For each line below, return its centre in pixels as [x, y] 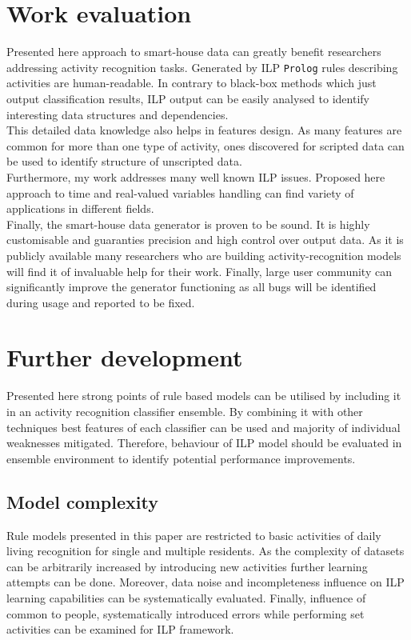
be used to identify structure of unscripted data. [124, 161]
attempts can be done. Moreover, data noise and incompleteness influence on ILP [205, 582]
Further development [125, 357]
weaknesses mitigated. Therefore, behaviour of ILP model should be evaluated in [204, 443]
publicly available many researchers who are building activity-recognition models [204, 255]
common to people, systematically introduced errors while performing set [186, 613]
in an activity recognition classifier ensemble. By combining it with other [185, 411]
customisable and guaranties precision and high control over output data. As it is [205, 240]
